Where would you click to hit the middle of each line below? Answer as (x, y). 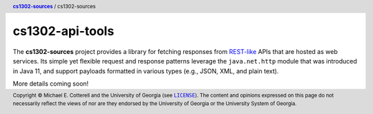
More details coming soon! (51, 84)
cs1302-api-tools (64, 31)
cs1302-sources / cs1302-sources (54, 6)
